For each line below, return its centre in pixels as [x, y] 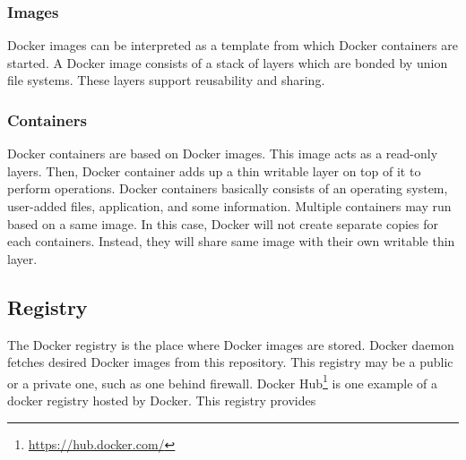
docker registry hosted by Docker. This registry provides [162, 400]
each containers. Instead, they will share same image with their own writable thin [231, 241]
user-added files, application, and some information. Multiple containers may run [229, 206]
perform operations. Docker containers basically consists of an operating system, [228, 188]
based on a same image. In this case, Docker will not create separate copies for [223, 223]
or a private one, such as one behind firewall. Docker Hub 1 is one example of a [223, 381]
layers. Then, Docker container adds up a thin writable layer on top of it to [214, 170]
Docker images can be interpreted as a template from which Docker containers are [233, 45]
